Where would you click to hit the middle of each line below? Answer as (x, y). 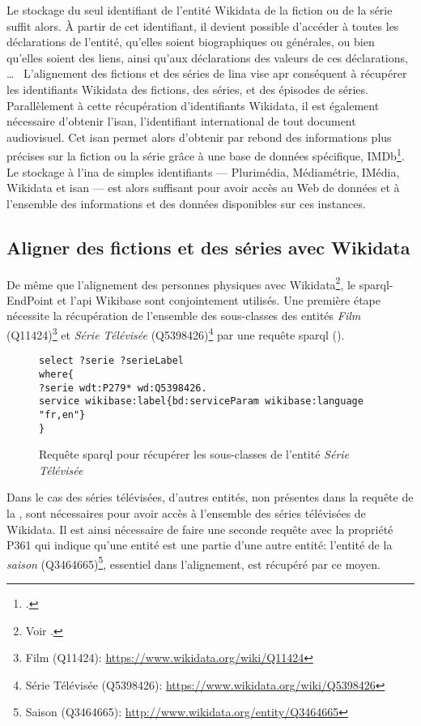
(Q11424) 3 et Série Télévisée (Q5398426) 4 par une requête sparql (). (176, 333)
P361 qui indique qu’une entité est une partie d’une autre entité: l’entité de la (200, 545)
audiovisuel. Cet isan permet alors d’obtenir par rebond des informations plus (199, 137)
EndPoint (30, 299)
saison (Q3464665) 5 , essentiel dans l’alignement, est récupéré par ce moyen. (193, 562)
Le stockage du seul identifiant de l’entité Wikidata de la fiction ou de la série (200, 10)
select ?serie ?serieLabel (111, 361)
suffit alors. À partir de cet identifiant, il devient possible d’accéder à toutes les (203, 26)
